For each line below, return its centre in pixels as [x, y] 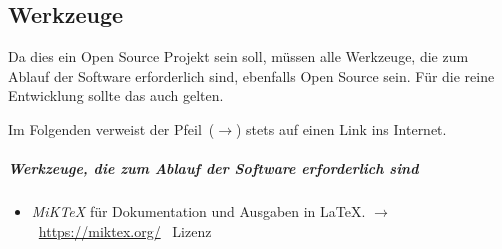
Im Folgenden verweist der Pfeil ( [111, 128]
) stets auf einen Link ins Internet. [341, 128]
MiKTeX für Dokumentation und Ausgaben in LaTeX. [198, 210]
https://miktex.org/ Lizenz [125, 230]
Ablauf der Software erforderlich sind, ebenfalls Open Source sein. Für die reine [251, 75]
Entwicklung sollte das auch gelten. [116, 95]
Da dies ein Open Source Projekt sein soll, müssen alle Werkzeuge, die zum [238, 56]
